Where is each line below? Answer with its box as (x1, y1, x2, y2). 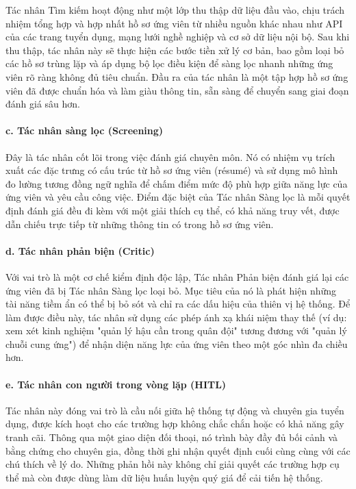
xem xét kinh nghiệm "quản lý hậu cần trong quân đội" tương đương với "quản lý (5, 323, 347, 338)
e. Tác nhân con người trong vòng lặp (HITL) (5, 377, 227, 391)
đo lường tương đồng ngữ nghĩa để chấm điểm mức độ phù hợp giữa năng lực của (5, 176, 348, 190)
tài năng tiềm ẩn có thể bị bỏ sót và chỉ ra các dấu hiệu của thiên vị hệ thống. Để (5, 297, 351, 311)
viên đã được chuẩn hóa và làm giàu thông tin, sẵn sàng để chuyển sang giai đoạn (5, 83, 349, 97)
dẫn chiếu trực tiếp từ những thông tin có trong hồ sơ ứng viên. (5, 216, 274, 231)
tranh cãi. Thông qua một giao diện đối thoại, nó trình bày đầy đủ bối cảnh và (5, 430, 338, 444)
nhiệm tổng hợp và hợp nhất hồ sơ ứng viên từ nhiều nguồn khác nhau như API (5, 16, 343, 30)
